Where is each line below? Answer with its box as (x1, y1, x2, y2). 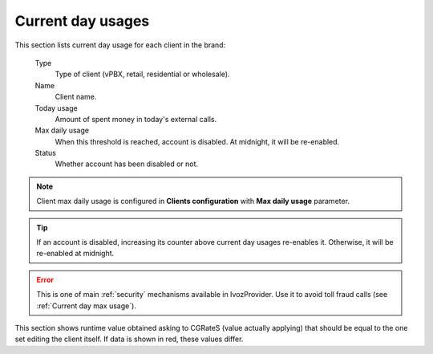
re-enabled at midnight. (36, 249, 115, 258)
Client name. (55, 92, 97, 102)
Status (34, 149, 56, 158)
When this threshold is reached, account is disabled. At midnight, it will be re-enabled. (55, 136, 340, 146)
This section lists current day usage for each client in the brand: (14, 40, 226, 50)
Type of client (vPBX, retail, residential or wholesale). (55, 69, 230, 79)
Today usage (34, 103, 78, 112)
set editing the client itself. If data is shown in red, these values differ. (14, 334, 244, 344)
